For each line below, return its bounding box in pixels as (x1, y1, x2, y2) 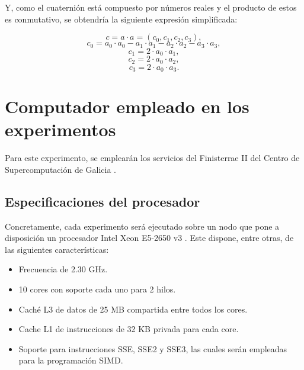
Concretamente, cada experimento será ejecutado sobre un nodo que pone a (5, 220, 280, 232)
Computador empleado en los (5, 94, 249, 118)
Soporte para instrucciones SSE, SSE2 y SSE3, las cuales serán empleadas (18, 342, 287, 355)
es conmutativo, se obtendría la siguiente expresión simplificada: (5, 12, 238, 25)
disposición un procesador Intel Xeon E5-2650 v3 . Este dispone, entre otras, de (5, 231, 294, 244)
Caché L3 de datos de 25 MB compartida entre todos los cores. (18, 303, 248, 315)
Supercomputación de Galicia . (5, 163, 117, 175)
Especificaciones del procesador (5, 192, 200, 210)
